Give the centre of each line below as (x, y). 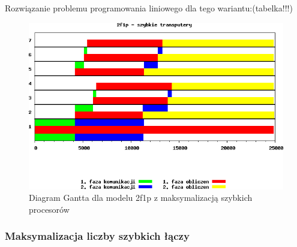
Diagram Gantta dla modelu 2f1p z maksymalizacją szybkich (141, 198)
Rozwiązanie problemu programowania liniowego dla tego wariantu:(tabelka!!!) (149, 8)
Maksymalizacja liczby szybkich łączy (97, 236)
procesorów (49, 209)
